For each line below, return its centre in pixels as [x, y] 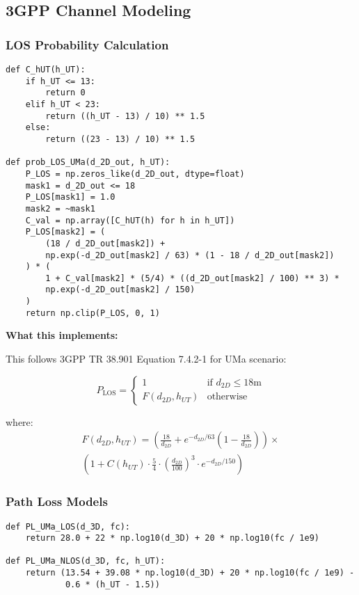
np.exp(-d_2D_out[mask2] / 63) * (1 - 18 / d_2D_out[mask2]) [190, 255]
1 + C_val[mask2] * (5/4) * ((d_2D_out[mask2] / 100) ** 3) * [192, 278]
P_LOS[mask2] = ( [65, 232]
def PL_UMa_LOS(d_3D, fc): [68, 526]
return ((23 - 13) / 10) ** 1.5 [120, 139]
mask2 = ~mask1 [60, 208]
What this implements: [62, 335]
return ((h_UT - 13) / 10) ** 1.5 [125, 116]
